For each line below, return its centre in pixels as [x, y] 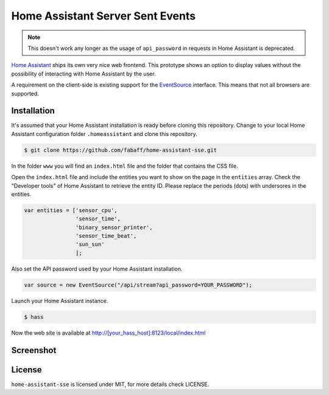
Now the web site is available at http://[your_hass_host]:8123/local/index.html [108, 333]
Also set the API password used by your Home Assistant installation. [97, 269]
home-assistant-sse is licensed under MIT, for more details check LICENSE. [110, 384]
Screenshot [34, 350]
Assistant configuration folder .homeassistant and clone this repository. [104, 133]
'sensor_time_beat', [106, 236]
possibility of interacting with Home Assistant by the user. [83, 74]
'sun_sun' [90, 244]
